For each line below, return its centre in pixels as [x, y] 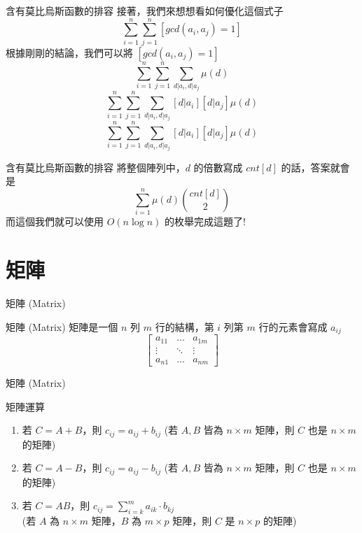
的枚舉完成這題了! [205, 221]
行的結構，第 [185, 326]
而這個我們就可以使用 [55, 221]
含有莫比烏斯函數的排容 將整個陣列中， [96, 167]
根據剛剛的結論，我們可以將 [69, 52]
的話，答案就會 [315, 167]
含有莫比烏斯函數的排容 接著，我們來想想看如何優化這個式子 [145, 10]
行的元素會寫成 [293, 326]
